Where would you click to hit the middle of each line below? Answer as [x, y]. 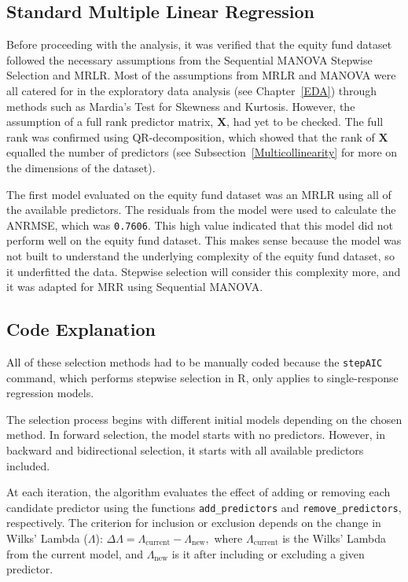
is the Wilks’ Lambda [334, 538]
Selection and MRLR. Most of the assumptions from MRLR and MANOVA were [201, 75]
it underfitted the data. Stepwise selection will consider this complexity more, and [204, 271]
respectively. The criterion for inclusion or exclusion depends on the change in [194, 523]
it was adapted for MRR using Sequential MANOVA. [135, 287]
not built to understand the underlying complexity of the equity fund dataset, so [200, 255]
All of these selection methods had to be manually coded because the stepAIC [195, 361]
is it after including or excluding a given [268, 553]
